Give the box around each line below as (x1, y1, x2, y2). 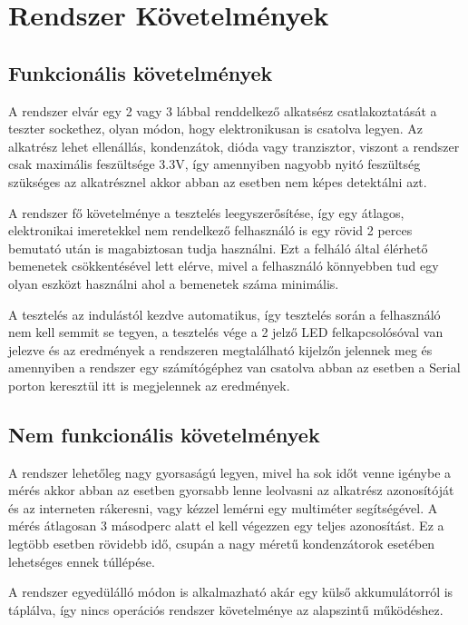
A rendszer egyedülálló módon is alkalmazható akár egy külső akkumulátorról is (8, 582, 453, 601)
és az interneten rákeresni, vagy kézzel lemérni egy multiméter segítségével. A (8, 498, 438, 517)
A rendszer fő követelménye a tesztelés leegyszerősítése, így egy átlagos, (8, 203, 405, 222)
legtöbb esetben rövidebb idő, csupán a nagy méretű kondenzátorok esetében (8, 534, 435, 553)
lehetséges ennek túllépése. (8, 551, 155, 570)
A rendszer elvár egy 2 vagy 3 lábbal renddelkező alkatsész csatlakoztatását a (8, 101, 437, 120)
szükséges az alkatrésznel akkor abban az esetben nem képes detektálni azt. (8, 172, 427, 191)
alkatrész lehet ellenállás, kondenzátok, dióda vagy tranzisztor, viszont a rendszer (8, 136, 460, 155)
